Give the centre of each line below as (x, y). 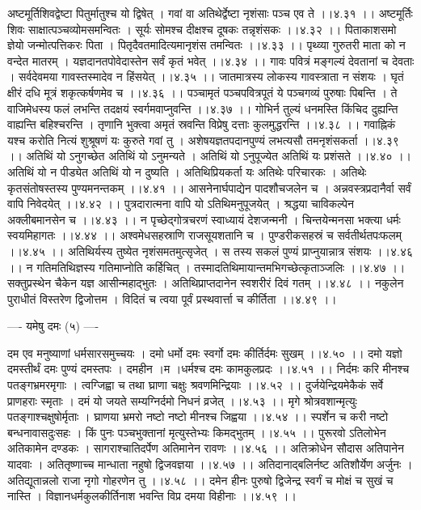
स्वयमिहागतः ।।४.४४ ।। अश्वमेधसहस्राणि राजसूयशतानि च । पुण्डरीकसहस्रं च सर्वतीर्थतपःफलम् (205, 235)
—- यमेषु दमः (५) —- (53, 326)
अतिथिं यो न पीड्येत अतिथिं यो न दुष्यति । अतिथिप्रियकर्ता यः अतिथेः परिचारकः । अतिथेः (187, 171)
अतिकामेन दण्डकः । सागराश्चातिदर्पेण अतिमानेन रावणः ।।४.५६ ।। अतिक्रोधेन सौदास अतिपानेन (206, 448)
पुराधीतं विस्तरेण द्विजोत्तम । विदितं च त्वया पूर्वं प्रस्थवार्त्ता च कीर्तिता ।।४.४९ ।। (172, 298)
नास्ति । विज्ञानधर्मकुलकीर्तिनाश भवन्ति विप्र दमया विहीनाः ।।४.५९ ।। (152, 496)
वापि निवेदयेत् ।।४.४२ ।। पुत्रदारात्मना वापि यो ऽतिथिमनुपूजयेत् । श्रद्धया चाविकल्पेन (181, 204)
